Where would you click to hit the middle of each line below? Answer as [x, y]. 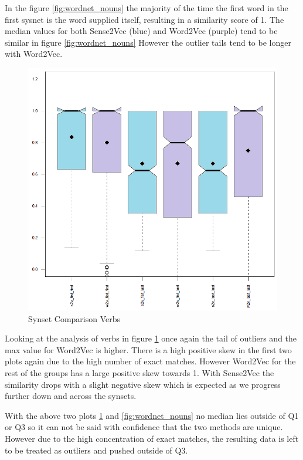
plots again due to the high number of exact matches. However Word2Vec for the [150, 361]
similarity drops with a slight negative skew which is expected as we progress [143, 384]
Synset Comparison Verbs [74, 318]
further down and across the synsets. [71, 396]
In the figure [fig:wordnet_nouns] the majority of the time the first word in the [147, 8]
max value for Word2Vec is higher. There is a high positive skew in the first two [148, 349]
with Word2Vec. [34, 54]
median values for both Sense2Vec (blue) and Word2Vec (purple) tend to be [141, 31]
